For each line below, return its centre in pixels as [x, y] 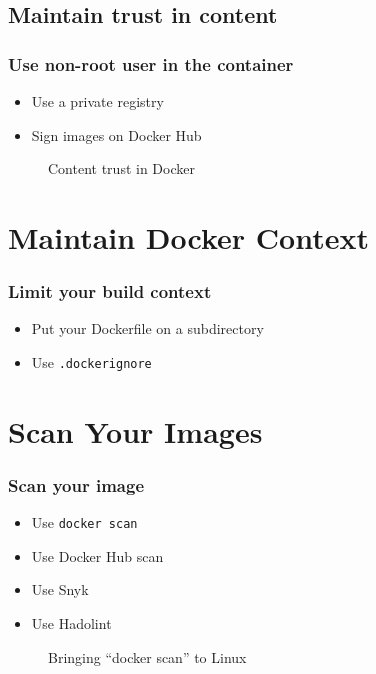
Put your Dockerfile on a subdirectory [147, 328]
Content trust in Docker [121, 168]
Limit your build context [110, 291]
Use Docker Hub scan [97, 555]
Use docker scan [84, 522]
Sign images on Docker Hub [116, 134]
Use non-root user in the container [151, 63]
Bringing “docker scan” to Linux [147, 656]
